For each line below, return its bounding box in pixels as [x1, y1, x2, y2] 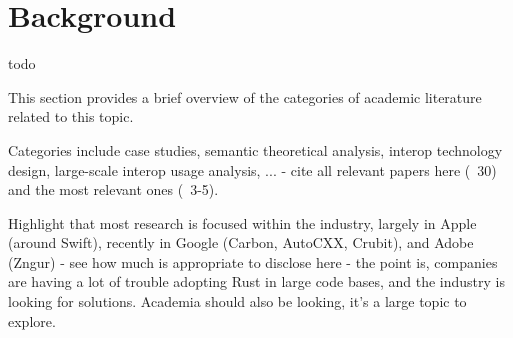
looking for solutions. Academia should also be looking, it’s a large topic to [8, 291, 467, 312]
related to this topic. [8, 106, 134, 127]
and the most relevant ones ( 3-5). [8, 179, 219, 200]
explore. [8, 310, 56, 331]
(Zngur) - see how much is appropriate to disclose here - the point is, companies [8, 251, 498, 272]
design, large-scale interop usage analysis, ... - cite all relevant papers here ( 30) [8, 159, 497, 180]
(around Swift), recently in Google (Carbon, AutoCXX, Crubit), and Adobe [8, 232, 474, 253]
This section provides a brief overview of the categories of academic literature [8, 86, 482, 107]
